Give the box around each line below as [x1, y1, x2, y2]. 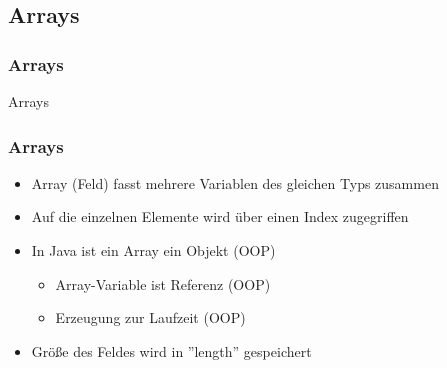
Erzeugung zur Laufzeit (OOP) [55, 307, 246, 328]
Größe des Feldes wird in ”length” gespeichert [31, 340, 312, 361]
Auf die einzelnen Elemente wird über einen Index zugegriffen [31, 206, 409, 227]
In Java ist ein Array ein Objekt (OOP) [31, 240, 276, 260]
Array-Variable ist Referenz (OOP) [55, 273, 271, 294]
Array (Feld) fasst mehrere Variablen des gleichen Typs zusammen [31, 172, 439, 193]
